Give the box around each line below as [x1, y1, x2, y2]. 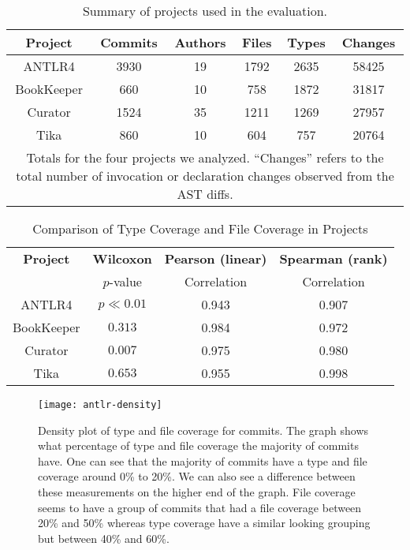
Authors [174, 33, 226, 51]
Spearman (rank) [279, 249, 388, 268]
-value [109, 272, 142, 290]
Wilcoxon [92, 249, 152, 268]
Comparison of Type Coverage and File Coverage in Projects [32, 219, 368, 238]
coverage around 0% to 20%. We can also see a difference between [38, 468, 356, 485]
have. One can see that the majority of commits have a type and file [38, 452, 367, 469]
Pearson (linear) [164, 249, 267, 268]
